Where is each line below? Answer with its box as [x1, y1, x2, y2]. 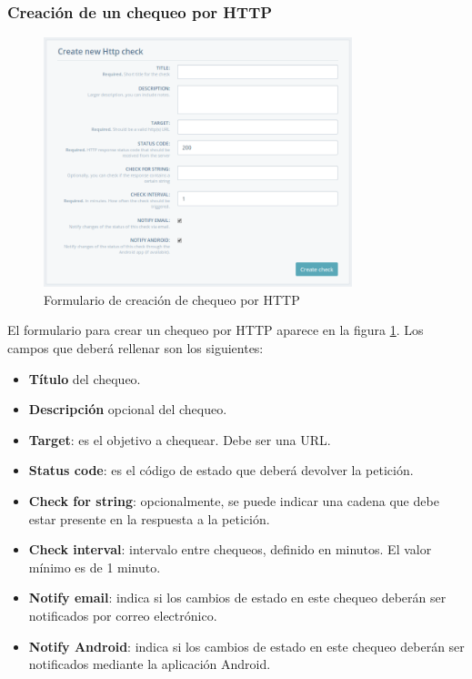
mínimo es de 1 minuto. [28, 557, 161, 576]
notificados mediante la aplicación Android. [28, 654, 271, 674]
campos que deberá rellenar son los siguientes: [7, 339, 264, 358]
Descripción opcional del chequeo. [28, 400, 227, 419]
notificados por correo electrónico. [28, 605, 217, 624]
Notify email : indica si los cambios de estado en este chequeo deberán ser [28, 588, 447, 607]
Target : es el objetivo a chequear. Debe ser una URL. [28, 430, 331, 449]
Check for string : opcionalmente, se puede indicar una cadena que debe [28, 491, 439, 510]
